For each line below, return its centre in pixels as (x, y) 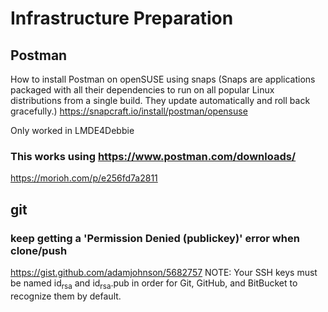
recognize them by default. (66, 296)
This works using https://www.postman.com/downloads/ (153, 156)
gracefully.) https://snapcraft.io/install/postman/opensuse (129, 111)
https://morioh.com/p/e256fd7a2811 (84, 178)
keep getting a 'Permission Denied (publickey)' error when (155, 238)
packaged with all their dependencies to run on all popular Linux (142, 90)
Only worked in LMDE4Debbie (72, 130)
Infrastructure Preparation (122, 18)
